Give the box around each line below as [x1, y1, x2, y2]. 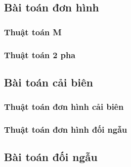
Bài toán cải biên [4, 74, 93, 89]
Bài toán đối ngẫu [4, 149, 98, 165]
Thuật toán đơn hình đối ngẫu [4, 123, 128, 136]
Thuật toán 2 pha [4, 48, 76, 61]
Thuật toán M [4, 25, 62, 38]
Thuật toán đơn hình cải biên [4, 100, 124, 113]
